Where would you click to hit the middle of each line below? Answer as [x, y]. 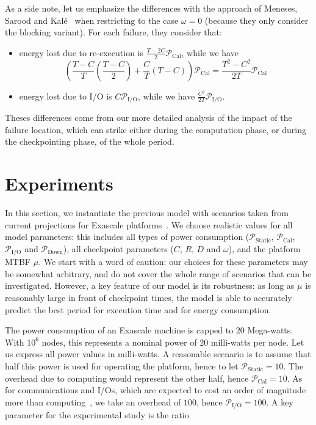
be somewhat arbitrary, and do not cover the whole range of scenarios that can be [158, 273]
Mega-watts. [270, 330]
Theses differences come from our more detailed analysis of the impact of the [149, 118]
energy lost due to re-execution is [81, 52]
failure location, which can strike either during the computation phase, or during [156, 129]
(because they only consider [257, 20]
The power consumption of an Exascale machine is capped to [119, 330]
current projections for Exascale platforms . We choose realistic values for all [149, 224]
